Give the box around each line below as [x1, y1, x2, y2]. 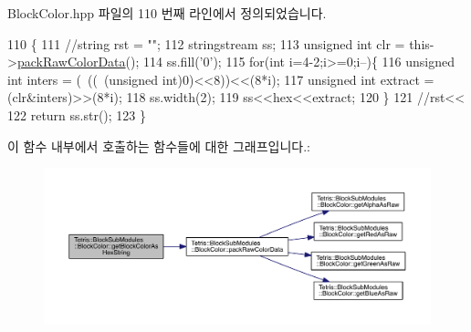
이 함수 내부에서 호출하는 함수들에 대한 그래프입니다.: [7, 136, 310, 155]
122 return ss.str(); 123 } [7, 105, 147, 124]
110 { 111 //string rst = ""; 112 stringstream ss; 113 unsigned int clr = [7, 34, 405, 53]
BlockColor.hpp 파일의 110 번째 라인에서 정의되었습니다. [7, 4, 327, 22]
